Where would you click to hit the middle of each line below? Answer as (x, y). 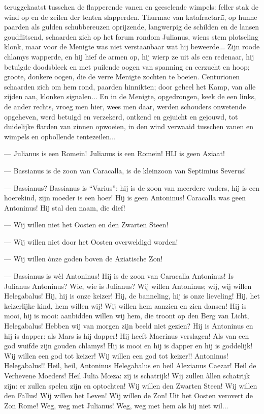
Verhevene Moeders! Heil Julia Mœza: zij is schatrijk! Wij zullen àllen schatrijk (127, 375)
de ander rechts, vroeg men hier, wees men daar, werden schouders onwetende (125, 106)
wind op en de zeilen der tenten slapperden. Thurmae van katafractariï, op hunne (131, 17)
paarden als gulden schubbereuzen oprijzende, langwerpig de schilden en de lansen (132, 27)
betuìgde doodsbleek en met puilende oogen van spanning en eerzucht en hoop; (127, 66)
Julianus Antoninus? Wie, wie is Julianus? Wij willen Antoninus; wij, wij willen (128, 286)
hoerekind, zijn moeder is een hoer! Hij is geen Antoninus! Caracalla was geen (125, 198)
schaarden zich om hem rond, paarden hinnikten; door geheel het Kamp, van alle (130, 86)
